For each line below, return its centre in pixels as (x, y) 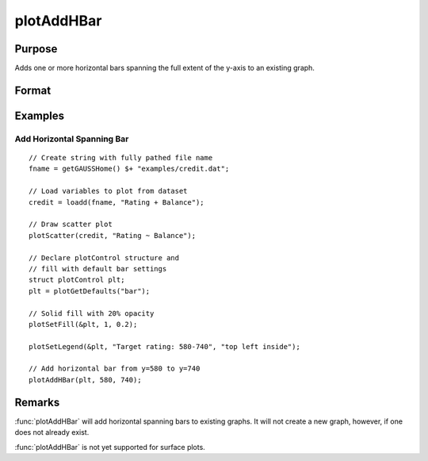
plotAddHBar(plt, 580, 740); (85, 380)
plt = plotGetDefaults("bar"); (90, 291)
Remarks (37, 402)
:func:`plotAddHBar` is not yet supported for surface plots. (110, 447)
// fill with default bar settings (98, 269)
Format (33, 90)
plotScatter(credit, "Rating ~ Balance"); (113, 235)
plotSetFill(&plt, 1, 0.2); (83, 324)
